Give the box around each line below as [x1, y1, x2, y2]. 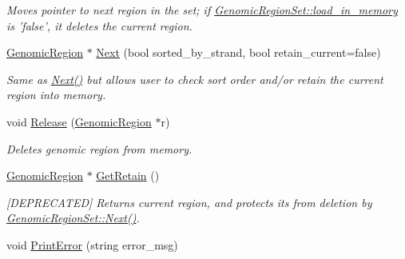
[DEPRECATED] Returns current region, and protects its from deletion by [6, 193, 372, 210]
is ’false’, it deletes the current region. [6, 17, 193, 34]
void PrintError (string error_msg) [6, 236, 178, 253]
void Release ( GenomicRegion [6, 113, 152, 129]
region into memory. [6, 86, 106, 103]
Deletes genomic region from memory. [6, 140, 193, 157]
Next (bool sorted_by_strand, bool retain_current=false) [96, 44, 381, 61]
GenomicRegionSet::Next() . [6, 209, 140, 226]
